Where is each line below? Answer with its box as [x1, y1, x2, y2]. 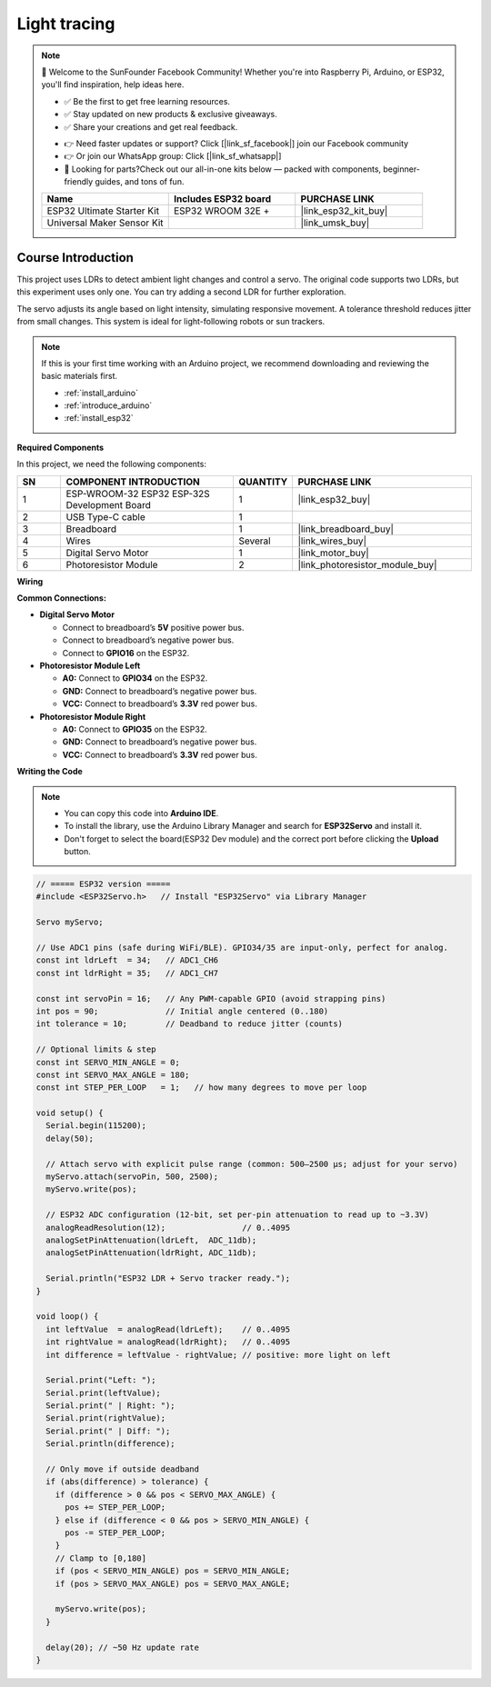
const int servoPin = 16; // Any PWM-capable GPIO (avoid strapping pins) [35, 993, 386, 1003]
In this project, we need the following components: [16, 459, 206, 470]
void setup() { [35, 1108, 104, 1118]
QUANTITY [238, 475, 288, 488]
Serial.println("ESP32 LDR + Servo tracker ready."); [45, 1273, 291, 1283]
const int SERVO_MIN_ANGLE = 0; [35, 1057, 181, 1067]
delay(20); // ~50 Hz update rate [45, 1642, 200, 1652]
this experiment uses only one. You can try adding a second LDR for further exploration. [16, 286, 346, 297]
